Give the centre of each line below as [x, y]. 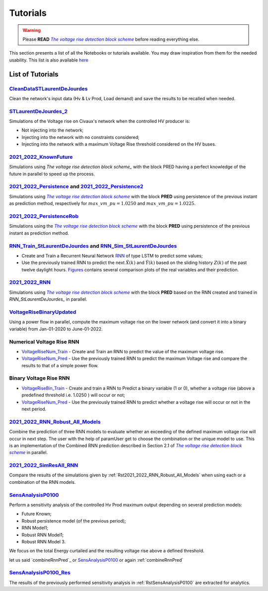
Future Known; [36, 514]
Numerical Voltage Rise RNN [44, 341]
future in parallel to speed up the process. [52, 174]
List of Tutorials [34, 74]
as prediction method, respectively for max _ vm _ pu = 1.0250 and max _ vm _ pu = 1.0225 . [102, 203]
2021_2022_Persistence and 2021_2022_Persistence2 [76, 187]
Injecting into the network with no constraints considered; [81, 137]
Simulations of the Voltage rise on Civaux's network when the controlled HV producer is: [100, 121]
